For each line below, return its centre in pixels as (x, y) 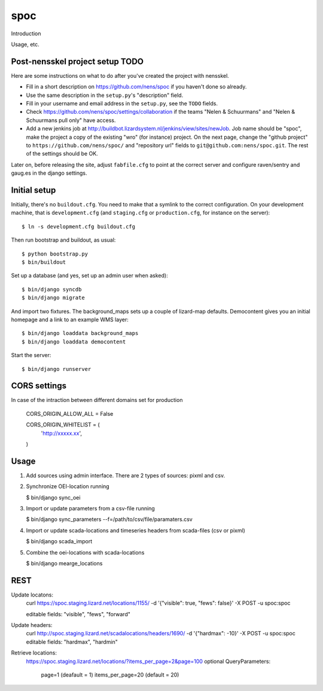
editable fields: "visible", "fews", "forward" (78, 614)
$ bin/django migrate (53, 298)
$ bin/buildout (44, 262)
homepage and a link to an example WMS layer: (70, 319)
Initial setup (33, 190)
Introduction (26, 34)
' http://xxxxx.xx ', (61, 433)
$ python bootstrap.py (55, 254)
